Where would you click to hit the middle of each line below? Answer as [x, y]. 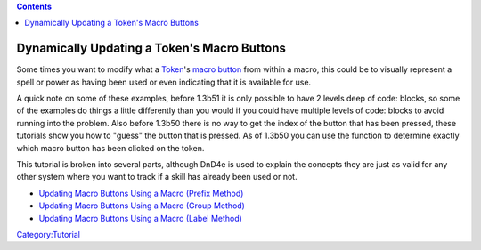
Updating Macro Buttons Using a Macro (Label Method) [140, 218]
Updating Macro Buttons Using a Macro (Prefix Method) [141, 193]
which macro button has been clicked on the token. [110, 148]
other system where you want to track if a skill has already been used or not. [157, 177]
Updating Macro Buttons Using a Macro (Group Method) [142, 206]
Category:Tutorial [48, 234]
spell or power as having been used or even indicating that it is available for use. [164, 82]
